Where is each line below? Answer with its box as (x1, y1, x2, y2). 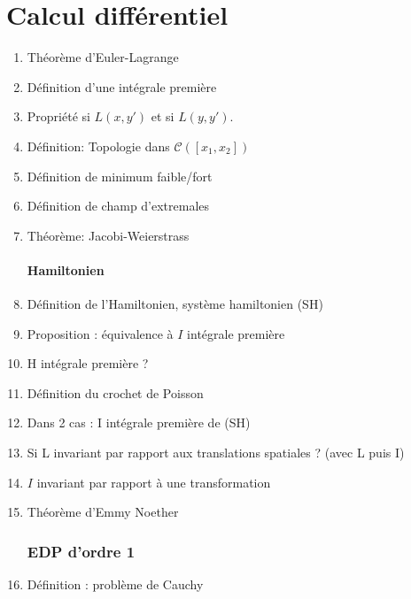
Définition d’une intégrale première (27, 77, 217, 96)
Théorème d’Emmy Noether (27, 503, 179, 521)
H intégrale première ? (27, 354, 149, 372)
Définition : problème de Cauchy (27, 575, 204, 594)
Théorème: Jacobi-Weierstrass (27, 226, 190, 244)
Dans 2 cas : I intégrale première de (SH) (27, 413, 251, 432)
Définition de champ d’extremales (27, 196, 210, 215)
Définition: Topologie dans (27, 136, 170, 155)
